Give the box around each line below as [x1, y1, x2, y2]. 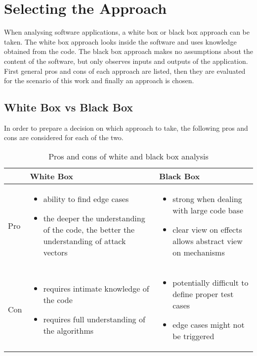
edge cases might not [172, 319, 245, 331]
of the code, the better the [43, 224, 135, 236]
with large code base [172, 204, 244, 216]
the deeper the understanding [43, 212, 145, 224]
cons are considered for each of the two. [4, 132, 124, 143]
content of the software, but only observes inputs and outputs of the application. [4, 55, 248, 66]
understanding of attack [43, 235, 126, 247]
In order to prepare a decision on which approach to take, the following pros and [4, 122, 248, 133]
